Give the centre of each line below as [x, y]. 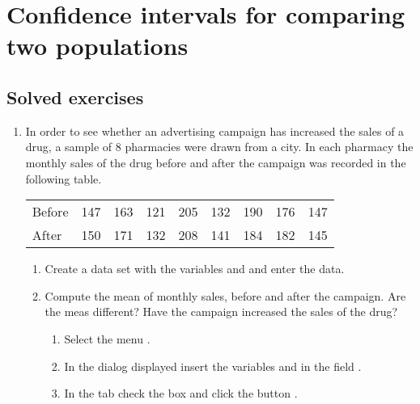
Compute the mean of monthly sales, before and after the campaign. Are [225, 295]
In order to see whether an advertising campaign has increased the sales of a [215, 130]
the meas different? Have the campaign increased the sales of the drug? [221, 311]
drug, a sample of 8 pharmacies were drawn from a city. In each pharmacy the [219, 147]
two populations [98, 46]
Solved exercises [75, 97]
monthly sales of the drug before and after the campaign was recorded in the [216, 162]
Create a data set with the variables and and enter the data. [195, 269]
